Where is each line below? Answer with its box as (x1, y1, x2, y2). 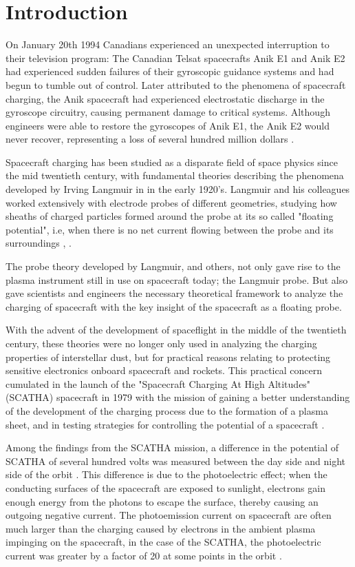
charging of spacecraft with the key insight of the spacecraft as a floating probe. (6, 299, 342, 313)
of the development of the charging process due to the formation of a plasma (6, 403, 328, 417)
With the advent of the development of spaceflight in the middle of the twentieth (6, 322, 347, 337)
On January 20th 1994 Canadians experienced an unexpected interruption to (6, 37, 330, 52)
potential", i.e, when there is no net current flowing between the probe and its (6, 222, 334, 236)
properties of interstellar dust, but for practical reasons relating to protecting (6, 349, 331, 364)
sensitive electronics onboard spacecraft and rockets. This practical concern (6, 363, 322, 378)
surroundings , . (6, 236, 72, 250)
